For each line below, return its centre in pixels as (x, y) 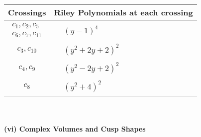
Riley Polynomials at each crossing (123, 12)
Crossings (27, 12)
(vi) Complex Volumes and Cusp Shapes (75, 128)
